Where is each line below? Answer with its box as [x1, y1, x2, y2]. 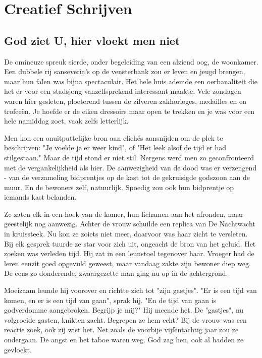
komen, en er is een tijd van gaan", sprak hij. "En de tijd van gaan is [4, 294, 217, 305]
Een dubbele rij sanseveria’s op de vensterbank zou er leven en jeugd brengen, [4, 66, 245, 77]
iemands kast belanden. [4, 192, 77, 202]
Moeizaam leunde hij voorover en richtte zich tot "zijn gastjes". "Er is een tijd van [4, 285, 257, 295]
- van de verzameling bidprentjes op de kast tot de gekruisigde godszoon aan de [4, 172, 250, 183]
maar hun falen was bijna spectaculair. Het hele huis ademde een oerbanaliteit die [4, 76, 258, 86]
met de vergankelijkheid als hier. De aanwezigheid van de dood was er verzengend [4, 162, 257, 172]
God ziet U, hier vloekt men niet [4, 32, 180, 48]
